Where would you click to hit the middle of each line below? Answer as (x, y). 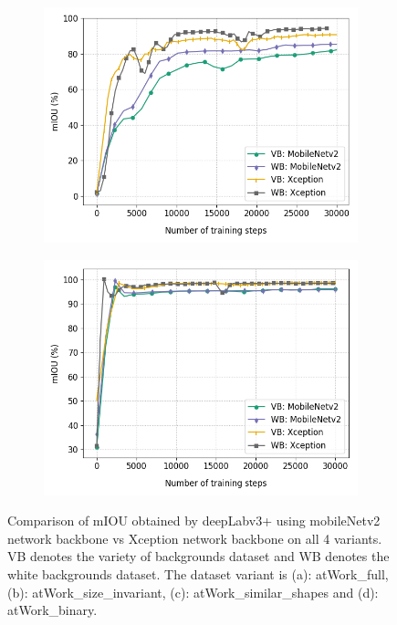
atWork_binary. (52, 610)
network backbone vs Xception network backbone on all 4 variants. (195, 538)
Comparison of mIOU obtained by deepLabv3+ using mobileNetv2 (194, 521)
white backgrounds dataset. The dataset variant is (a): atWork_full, (198, 573)
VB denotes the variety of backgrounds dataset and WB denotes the (198, 556)
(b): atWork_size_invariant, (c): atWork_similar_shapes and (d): (193, 592)
